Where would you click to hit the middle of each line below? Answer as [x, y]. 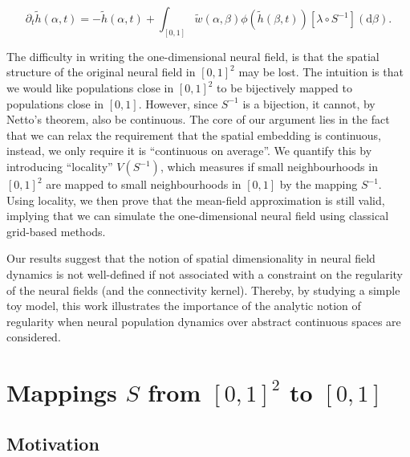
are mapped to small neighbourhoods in [144, 184]
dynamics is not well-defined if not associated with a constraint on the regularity [205, 273]
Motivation [53, 443]
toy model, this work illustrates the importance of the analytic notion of [184, 306]
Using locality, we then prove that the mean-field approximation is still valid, [196, 200]
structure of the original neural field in [101, 72]
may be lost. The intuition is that [321, 72]
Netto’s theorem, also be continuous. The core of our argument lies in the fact [198, 119]
